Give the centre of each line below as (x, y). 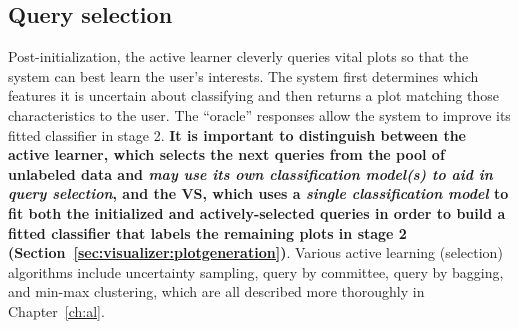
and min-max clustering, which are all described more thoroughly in (216, 291)
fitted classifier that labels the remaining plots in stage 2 (207, 232)
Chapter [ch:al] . (56, 310)
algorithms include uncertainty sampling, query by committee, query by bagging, (256, 271)
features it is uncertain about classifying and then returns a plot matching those (254, 95)
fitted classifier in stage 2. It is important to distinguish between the (237, 134)
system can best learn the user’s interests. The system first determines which (243, 75)
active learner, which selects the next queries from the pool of (226, 154)
